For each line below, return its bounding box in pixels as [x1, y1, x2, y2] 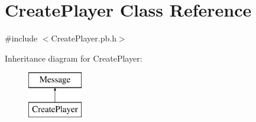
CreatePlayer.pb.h [51, 32, 116, 44]
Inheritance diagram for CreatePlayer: [5, 52, 142, 64]
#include [5, 32, 38, 44]
